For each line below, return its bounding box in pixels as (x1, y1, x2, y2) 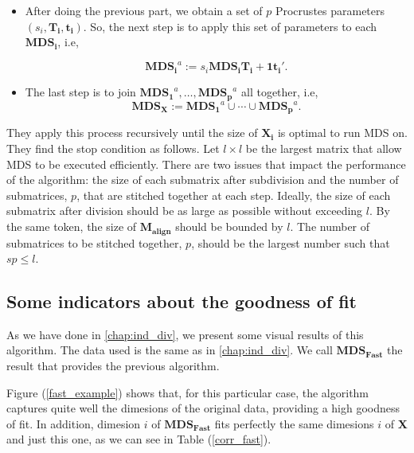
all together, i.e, (240, 84, 318, 100)
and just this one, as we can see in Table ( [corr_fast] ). (6, 431, 271, 447)
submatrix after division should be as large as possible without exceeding (6, 202, 363, 219)
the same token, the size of (6, 218, 137, 235)
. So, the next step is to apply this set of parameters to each (83, 18, 377, 34)
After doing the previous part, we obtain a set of (25, 2, 263, 18)
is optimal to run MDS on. (277, 124, 408, 141)
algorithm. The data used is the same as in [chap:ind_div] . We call (6, 342, 333, 358)
